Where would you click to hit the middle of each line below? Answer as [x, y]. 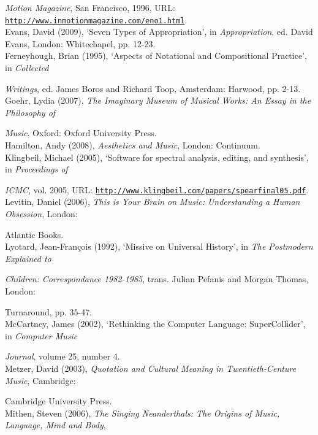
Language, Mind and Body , [55, 425]
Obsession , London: [41, 214]
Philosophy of [30, 112]
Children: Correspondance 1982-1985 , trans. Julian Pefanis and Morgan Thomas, [157, 279]
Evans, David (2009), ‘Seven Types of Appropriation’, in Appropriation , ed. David [159, 32]
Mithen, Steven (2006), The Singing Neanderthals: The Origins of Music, [142, 413]
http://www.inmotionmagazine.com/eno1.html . [96, 19]
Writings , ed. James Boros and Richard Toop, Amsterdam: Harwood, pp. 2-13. [153, 88]
